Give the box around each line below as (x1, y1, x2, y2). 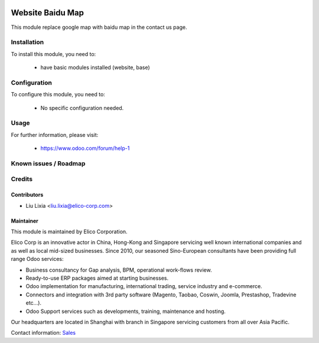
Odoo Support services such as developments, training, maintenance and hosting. (25, 308, 226, 315)
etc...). (25, 299, 41, 306)
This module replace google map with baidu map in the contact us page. (11, 24, 187, 31)
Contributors (11, 191, 44, 198)
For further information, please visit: (11, 131, 99, 138)
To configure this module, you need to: (11, 91, 106, 98)
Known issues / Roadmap (11, 159, 86, 168)
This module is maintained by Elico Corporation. (11, 228, 128, 236)
